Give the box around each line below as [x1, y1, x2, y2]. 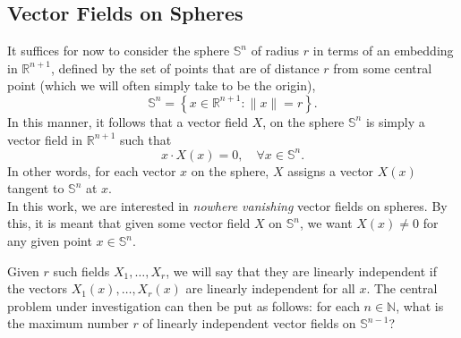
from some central [333, 58, 432, 77]
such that [119, 130, 172, 148]
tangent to [7, 179, 64, 198]
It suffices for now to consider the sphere [7, 41, 230, 60]
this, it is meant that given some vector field [7, 214, 251, 232]
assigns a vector [287, 161, 374, 180]
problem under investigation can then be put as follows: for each [7, 296, 360, 315]
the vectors [7, 279, 67, 298]
